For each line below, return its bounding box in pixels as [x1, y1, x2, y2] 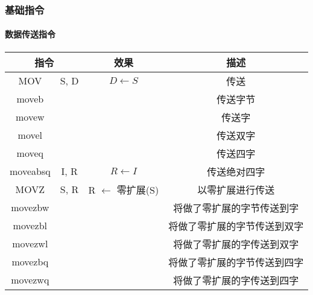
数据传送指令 [5, 28, 55, 40]
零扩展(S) [116, 182, 159, 197]
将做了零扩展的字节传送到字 [173, 200, 299, 215]
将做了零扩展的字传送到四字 [173, 273, 299, 287]
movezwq [11, 273, 49, 287]
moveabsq [10, 164, 51, 179]
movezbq [11, 255, 49, 269]
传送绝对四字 [207, 164, 265, 179]
